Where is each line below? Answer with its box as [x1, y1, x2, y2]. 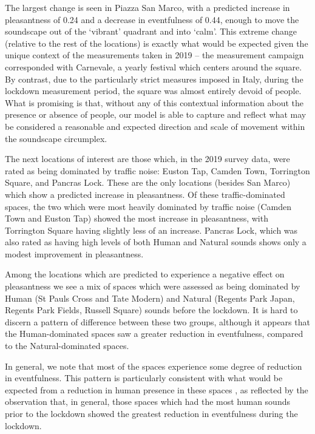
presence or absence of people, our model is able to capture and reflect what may [5, 108, 307, 121]
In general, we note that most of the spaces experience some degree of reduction [5, 359, 302, 372]
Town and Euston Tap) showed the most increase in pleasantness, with [5, 212, 268, 225]
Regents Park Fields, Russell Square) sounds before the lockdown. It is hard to [5, 303, 298, 316]
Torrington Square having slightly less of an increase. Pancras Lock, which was [5, 223, 298, 236]
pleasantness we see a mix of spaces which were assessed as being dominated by [5, 280, 300, 293]
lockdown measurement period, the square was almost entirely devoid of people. [5, 84, 302, 97]
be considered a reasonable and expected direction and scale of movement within [5, 120, 305, 132]
